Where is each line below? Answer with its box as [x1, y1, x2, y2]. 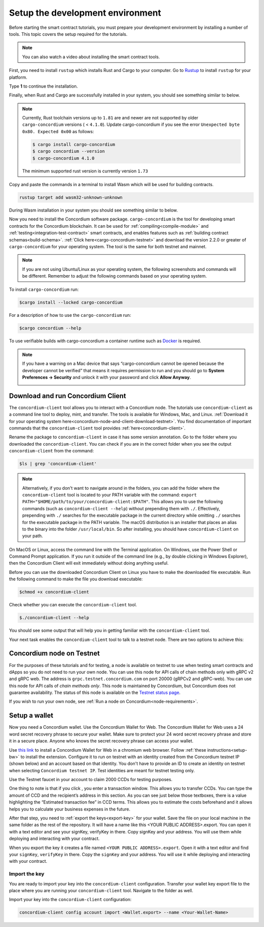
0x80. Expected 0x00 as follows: [22, 128, 94, 134]
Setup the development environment [9, 7, 161, 18]
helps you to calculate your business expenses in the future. [9, 806, 131, 812]
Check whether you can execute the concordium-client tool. [9, 602, 137, 608]
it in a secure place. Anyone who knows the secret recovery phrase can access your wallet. [9, 738, 194, 744]
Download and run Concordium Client [9, 392, 127, 400]
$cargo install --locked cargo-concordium [19, 300, 123, 306]
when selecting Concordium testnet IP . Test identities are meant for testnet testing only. [9, 767, 195, 773]
